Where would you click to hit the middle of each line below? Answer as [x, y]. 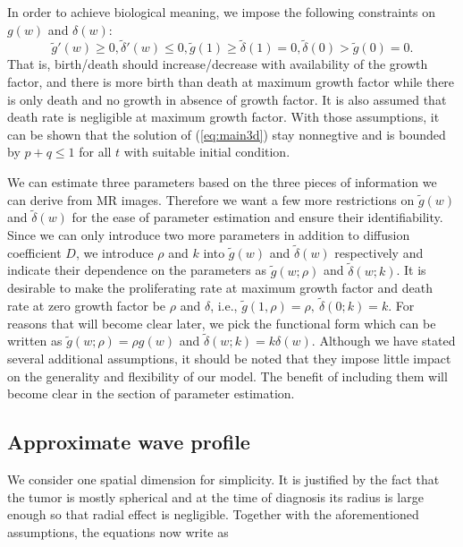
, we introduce [114, 252]
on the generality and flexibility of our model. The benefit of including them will [227, 376]
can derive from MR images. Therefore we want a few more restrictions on [211, 199]
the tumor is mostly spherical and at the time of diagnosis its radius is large [215, 496]
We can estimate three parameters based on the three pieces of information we [222, 181]
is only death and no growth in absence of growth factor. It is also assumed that [227, 99]
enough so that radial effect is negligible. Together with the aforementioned [213, 514]
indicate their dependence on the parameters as [137, 270]
